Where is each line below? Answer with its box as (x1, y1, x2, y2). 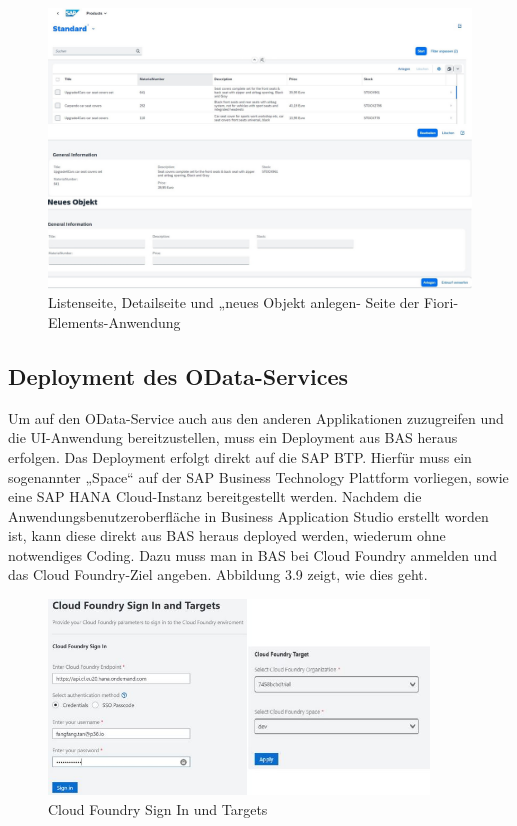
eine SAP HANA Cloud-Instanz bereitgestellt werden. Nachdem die (8, 486, 422, 507)
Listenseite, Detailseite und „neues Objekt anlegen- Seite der (48, 292, 420, 313)
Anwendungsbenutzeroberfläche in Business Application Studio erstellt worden (8, 505, 489, 526)
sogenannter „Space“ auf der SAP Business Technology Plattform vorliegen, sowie (8, 466, 509, 487)
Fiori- (423, 292, 459, 313)
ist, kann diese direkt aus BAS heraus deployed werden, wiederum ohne (8, 525, 446, 546)
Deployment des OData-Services (8, 360, 349, 391)
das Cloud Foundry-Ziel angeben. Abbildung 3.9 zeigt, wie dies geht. (8, 564, 428, 585)
